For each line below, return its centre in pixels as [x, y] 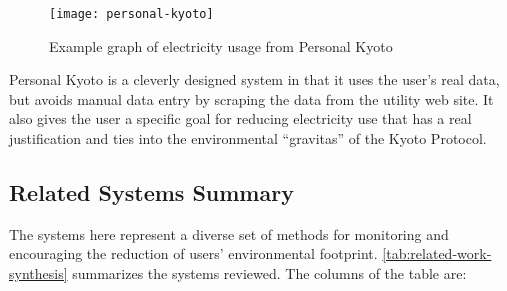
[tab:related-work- [437, 253]
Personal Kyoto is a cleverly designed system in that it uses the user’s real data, [254, 79]
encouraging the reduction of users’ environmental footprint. [193, 253]
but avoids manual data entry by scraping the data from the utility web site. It [251, 98]
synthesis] [38, 273]
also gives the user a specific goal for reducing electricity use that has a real [240, 118]
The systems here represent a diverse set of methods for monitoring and [229, 233]
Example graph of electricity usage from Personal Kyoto [221, 45]
